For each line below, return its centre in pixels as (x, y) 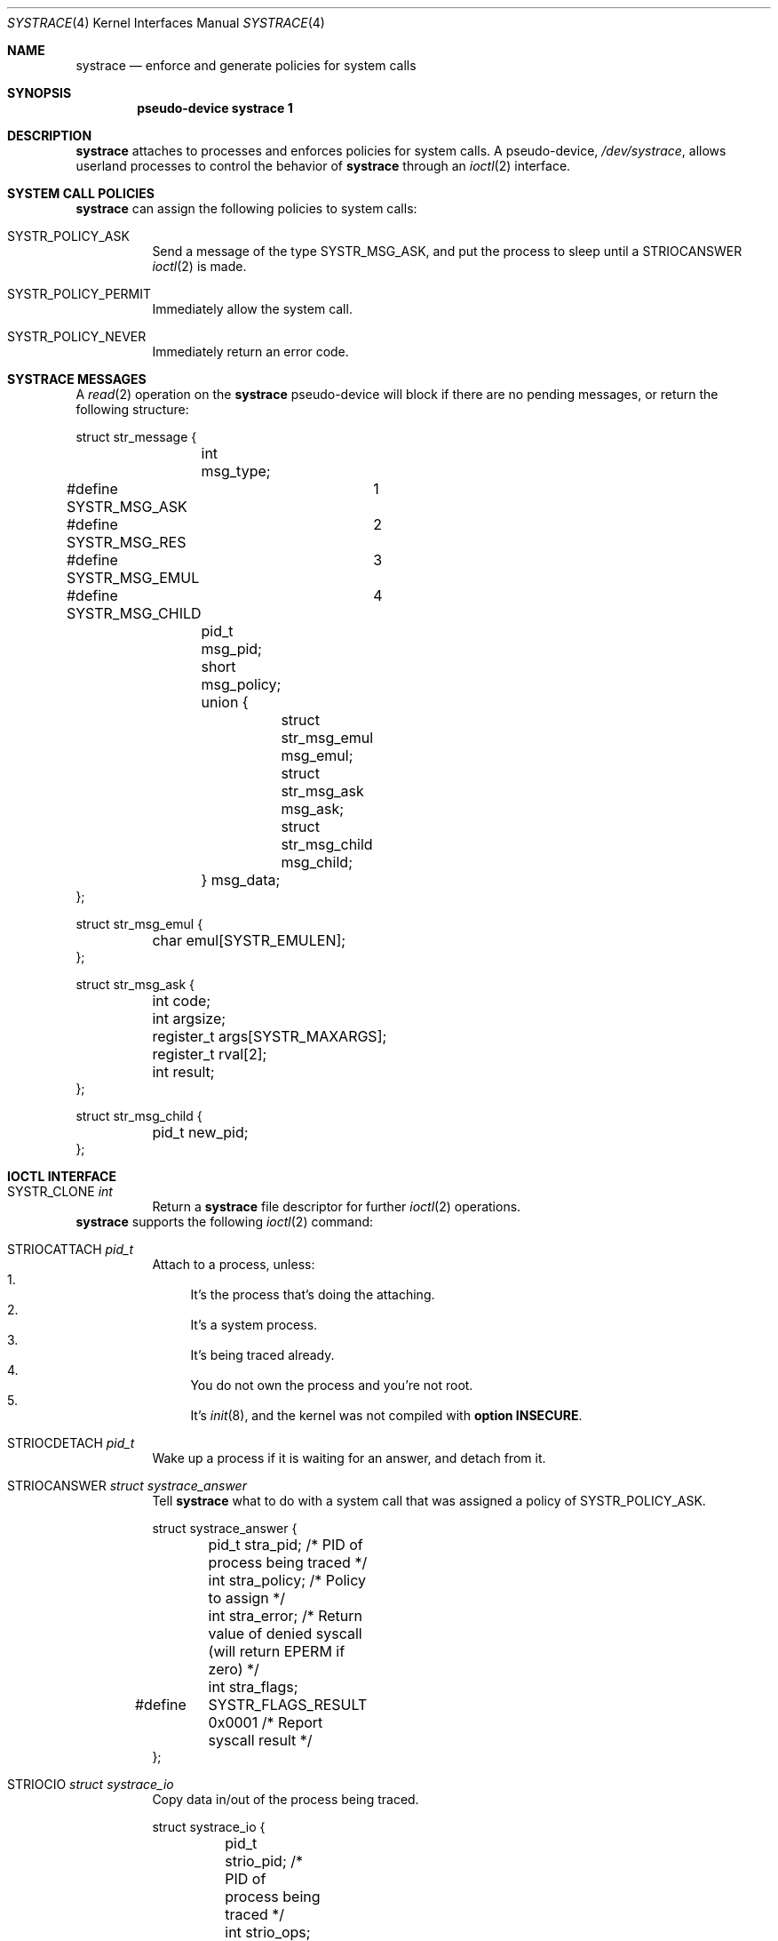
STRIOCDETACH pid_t (71, 1443)
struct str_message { (136, 437)
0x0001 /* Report (266, 1722)
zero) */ (234, 1669)
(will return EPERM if (277, 1651)
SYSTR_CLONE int (60, 1191)
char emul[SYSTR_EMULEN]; (249, 940)
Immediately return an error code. (250, 351)
